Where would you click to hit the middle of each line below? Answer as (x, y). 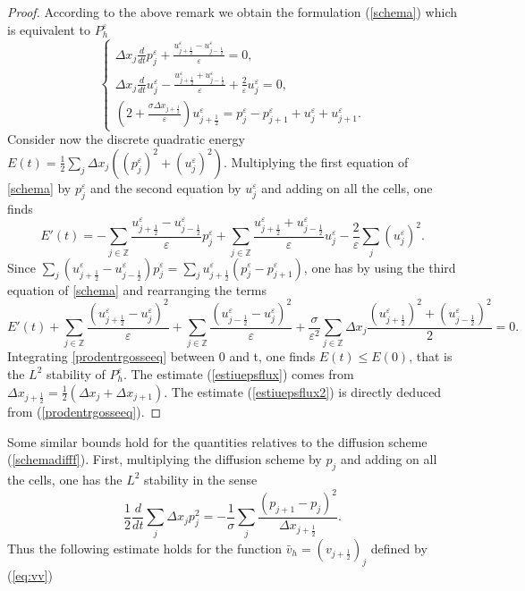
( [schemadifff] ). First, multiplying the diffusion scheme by (165, 459)
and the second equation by (165, 187)
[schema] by (39, 187)
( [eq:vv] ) (30, 574)
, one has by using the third (380, 267)
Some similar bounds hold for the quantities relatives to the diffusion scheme (217, 441)
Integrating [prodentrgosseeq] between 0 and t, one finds (161, 356)
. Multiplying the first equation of (316, 161)
